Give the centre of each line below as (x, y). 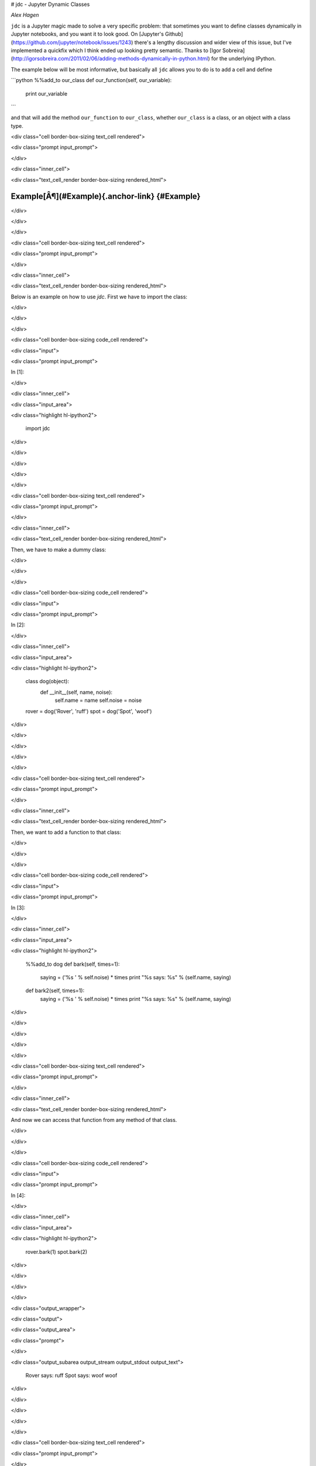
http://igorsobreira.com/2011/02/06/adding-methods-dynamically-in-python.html (110, 59)
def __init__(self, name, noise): (76, 692)
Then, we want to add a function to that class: (66, 832)
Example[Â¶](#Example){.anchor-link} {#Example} (106, 196)
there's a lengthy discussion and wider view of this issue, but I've (213, 42)
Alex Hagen (25, 15)
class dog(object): (47, 681)
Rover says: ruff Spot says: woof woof (71, 1375)
